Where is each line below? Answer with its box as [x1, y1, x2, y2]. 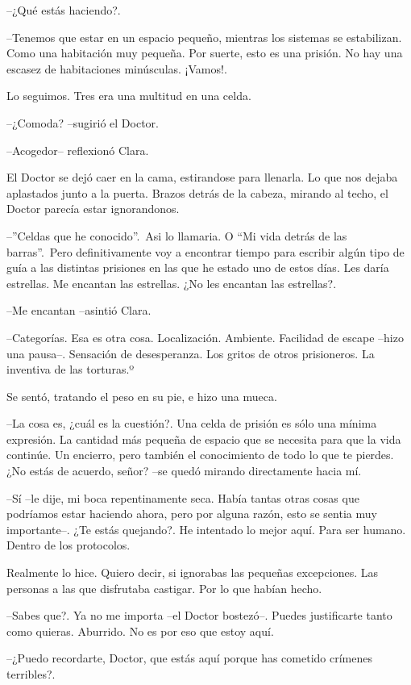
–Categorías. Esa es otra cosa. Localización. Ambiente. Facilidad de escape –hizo [6, 328, 404, 345]
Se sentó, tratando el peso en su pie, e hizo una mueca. [6, 387, 277, 404]
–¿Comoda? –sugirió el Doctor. [6, 114, 159, 131]
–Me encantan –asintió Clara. [6, 302, 152, 319]
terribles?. [6, 666, 56, 682]
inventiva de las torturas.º [6, 361, 135, 378]
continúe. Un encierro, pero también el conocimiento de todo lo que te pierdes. [6, 446, 394, 463]
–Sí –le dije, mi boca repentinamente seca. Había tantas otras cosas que [6, 489, 359, 506]
